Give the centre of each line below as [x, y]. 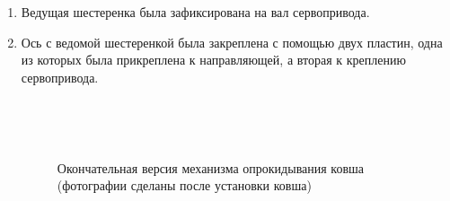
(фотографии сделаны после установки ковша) [184, 185]
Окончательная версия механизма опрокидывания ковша [211, 167]
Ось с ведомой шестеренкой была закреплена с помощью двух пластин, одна [232, 42]
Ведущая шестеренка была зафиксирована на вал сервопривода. [195, 12]
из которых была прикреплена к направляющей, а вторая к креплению [213, 60]
